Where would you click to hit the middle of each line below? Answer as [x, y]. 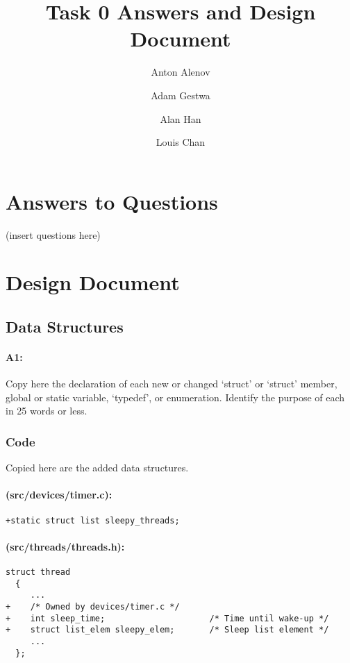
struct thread [38, 572]
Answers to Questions [112, 201]
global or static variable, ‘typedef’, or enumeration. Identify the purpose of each [175, 397]
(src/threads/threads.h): [65, 546]
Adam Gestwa [181, 95]
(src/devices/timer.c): [59, 495]
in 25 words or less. [47, 411]
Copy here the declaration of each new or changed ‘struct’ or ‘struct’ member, [172, 384]
